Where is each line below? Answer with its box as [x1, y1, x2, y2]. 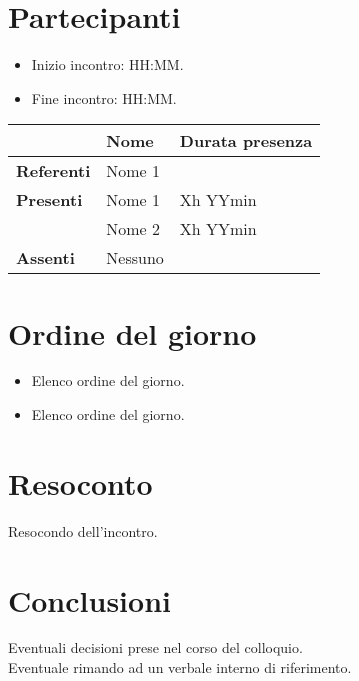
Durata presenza [179, 129, 313, 153]
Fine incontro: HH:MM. [31, 87, 177, 108]
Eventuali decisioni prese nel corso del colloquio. [8, 637, 303, 658]
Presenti [16, 188, 83, 212]
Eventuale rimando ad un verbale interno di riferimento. [8, 657, 352, 678]
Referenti [16, 159, 91, 183]
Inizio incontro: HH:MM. [31, 54, 184, 75]
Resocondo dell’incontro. [8, 520, 158, 541]
